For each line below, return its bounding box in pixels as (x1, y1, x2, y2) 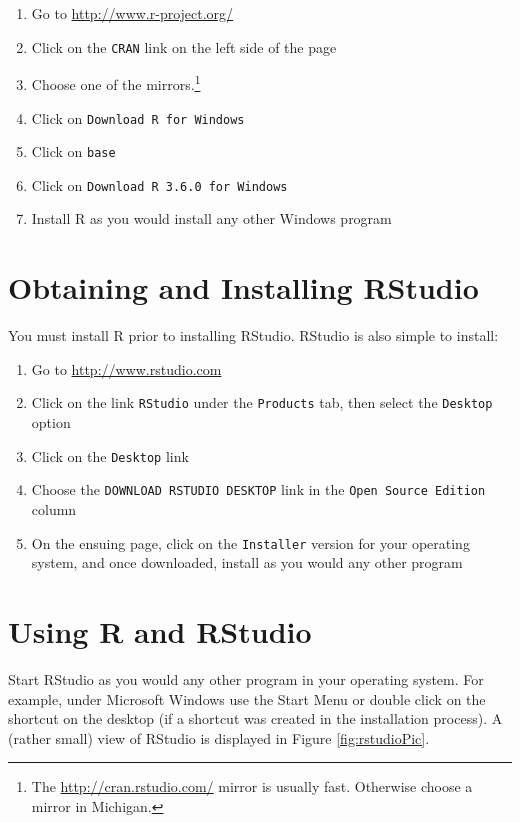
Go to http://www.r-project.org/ (31, 3, 234, 23)
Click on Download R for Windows (31, 107, 245, 128)
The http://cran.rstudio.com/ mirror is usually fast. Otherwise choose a (31, 776, 473, 797)
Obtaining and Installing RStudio (8, 267, 479, 308)
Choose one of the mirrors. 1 (31, 71, 201, 94)
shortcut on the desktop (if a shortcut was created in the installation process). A (8, 708, 503, 729)
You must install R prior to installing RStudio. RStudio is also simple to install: (8, 325, 499, 346)
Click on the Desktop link (31, 445, 189, 466)
